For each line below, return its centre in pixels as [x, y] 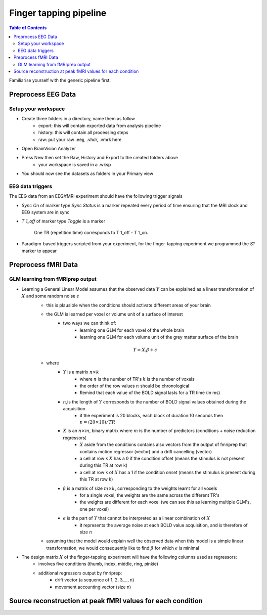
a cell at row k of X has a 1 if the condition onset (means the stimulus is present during [168, 472]
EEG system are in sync [45, 212]
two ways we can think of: [89, 323]
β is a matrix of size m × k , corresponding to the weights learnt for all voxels [140, 488]
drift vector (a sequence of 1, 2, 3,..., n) [95, 580]
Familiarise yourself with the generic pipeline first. [60, 80]
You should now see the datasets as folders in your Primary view [87, 174]
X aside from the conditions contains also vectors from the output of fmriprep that [163, 444]
